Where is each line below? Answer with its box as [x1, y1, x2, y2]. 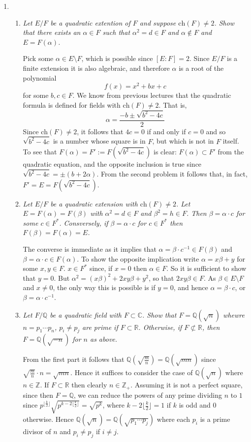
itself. [222, 136, 239, 146]
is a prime [200, 414, 230, 424]
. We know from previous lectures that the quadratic [72, 90, 231, 100]
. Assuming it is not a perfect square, [130, 380, 243, 390]
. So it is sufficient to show [166, 263, 247, 273]
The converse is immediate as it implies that [23, 244, 157, 254]
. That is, [158, 99, 187, 110]
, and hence [173, 282, 208, 293]
